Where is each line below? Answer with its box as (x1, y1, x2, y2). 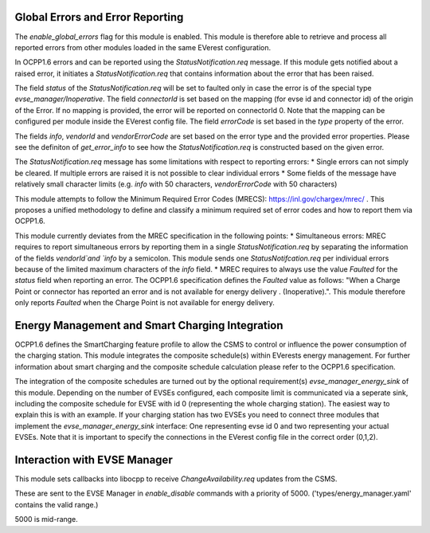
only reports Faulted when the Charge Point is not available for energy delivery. (14, 298, 275, 308)
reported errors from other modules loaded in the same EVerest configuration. (14, 42, 272, 52)
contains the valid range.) (14, 500, 99, 509)
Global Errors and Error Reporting (14, 10, 184, 24)
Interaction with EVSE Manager (14, 453, 173, 466)
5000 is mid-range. (14, 515, 79, 524)
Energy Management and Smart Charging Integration (14, 319, 283, 332)
